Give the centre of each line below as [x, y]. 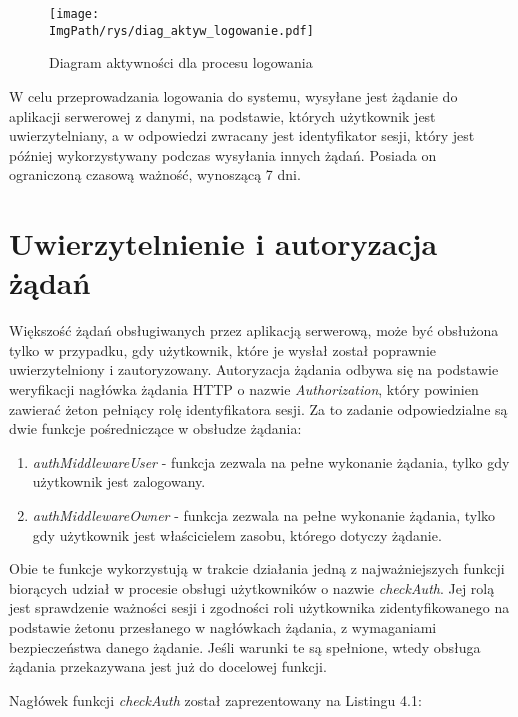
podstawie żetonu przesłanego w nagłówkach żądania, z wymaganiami [223, 626]
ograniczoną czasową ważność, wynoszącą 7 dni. [155, 174]
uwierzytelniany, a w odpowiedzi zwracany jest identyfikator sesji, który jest [242, 135]
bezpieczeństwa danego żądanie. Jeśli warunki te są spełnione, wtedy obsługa [245, 646]
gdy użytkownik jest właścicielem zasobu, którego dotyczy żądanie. [237, 534]
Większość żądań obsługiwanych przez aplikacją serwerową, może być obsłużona [254, 330]
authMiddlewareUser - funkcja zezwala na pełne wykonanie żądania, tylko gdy [271, 461]
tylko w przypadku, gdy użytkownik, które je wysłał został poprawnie [223, 349]
